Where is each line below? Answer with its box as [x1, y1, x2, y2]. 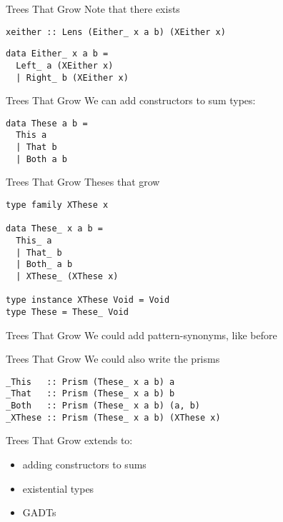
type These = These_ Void [6, 306, 129, 317]
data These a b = [6, 118, 88, 129]
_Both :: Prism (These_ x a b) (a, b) [6, 401, 201, 411]
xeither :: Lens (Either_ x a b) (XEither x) [6, 26, 226, 37]
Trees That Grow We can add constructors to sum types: [6, 93, 256, 108]
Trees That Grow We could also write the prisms [6, 351, 220, 366]
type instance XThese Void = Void [6, 295, 170, 306]
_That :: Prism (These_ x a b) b [6, 388, 175, 399]
